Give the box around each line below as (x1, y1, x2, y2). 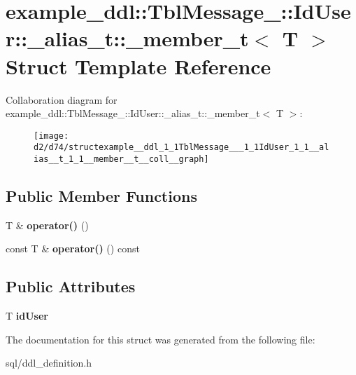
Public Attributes (6, 275, 136, 297)
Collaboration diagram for (6, 92, 118, 107)
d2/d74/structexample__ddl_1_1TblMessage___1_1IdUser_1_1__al (34, 142, 329, 153)
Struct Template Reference (6, 51, 271, 80)
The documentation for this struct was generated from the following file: (6, 332, 315, 346)
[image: (34, 130, 69, 141)
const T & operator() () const (6, 241, 140, 256)
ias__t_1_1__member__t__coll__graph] (34, 154, 209, 164)
